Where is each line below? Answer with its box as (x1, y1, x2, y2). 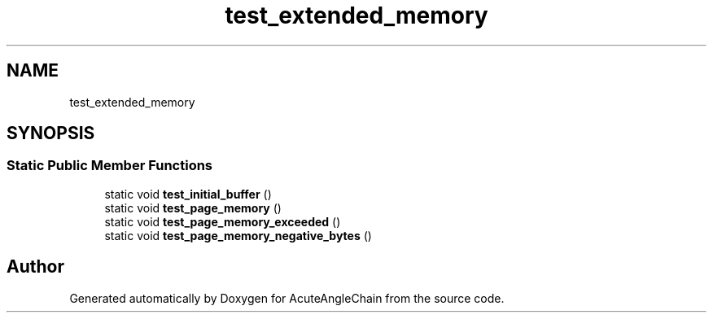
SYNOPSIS (7, 123, 95, 144)
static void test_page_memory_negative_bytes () (104, 228, 372, 243)
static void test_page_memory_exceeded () (104, 214, 341, 229)
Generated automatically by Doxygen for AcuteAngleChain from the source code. (69, 291, 505, 305)
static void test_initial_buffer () (104, 186, 272, 201)
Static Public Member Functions (7, 157, 213, 174)
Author (7, 256, 64, 277)
